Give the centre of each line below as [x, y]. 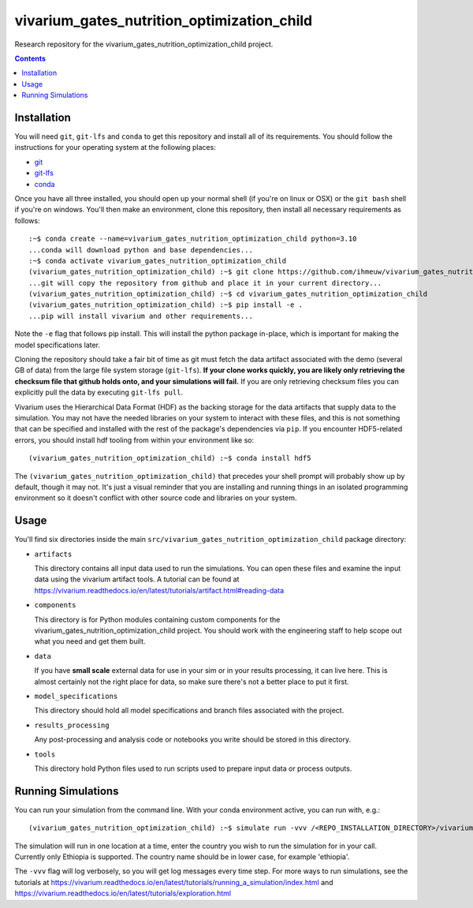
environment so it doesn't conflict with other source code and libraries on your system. [156, 498]
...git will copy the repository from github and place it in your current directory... [205, 283]
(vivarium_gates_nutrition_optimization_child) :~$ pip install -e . [166, 305]
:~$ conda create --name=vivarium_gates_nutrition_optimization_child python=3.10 [193, 239]
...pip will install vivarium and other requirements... [141, 316]
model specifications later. [58, 345]
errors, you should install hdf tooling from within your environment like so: [134, 440]
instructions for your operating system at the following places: [115, 148]
